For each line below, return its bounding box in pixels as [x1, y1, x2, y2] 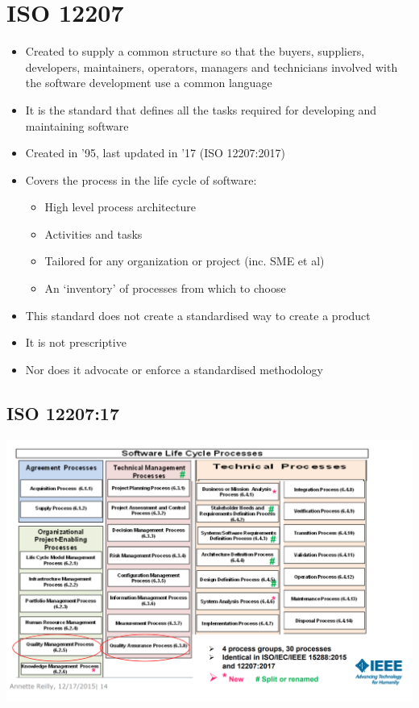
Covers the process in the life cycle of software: [25, 171, 257, 188]
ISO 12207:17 [6, 400, 119, 425]
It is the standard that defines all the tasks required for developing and [25, 101, 377, 118]
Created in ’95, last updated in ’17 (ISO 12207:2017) [25, 144, 285, 161]
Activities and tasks [44, 225, 143, 242]
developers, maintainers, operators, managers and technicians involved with [25, 58, 398, 75]
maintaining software [25, 117, 129, 134]
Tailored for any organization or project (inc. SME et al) [44, 252, 325, 269]
